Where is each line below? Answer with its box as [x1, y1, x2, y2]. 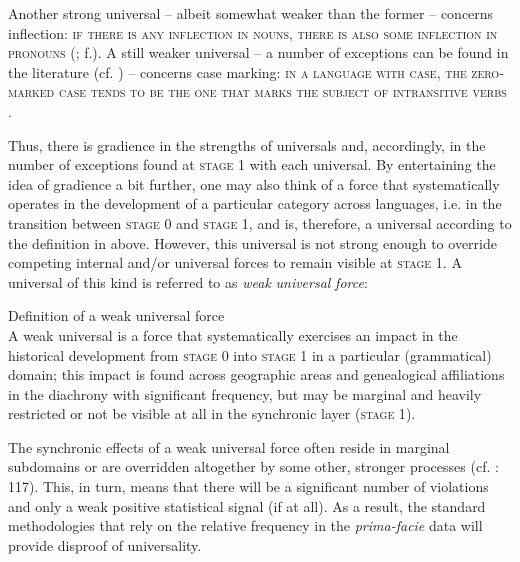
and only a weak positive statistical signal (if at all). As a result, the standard [8, 495, 486, 516]
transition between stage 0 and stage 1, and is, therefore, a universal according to [8, 212, 512, 233]
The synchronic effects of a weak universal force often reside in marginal [8, 436, 450, 457]
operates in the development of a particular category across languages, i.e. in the [8, 193, 502, 214]
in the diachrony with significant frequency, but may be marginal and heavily [8, 383, 482, 404]
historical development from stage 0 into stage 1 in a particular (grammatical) [8, 344, 492, 365]
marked [8, 81, 55, 102]
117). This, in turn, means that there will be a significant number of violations [8, 476, 489, 497]
